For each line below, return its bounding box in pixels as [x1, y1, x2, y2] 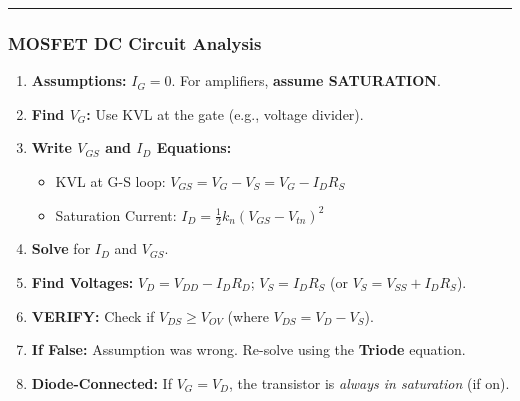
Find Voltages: [31, 272, 134, 293]
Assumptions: [31, 70, 127, 91]
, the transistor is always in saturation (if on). [229, 372, 510, 393]
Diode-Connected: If [31, 372, 172, 393]
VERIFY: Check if [31, 305, 155, 326]
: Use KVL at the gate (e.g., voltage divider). [86, 103, 364, 124]
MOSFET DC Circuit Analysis [8, 30, 262, 55]
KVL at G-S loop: [55, 171, 166, 191]
